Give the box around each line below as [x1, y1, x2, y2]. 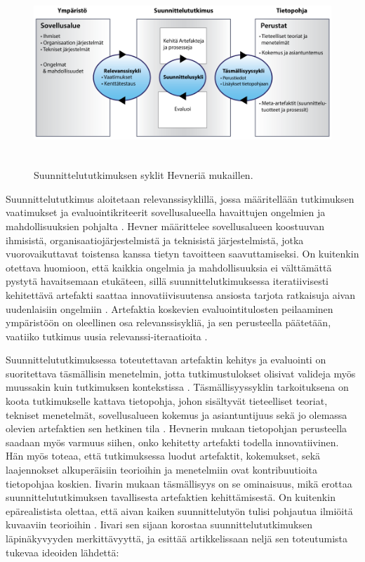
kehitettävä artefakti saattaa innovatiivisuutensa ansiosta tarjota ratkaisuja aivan [6, 287, 356, 302]
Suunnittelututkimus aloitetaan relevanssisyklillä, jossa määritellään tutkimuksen [6, 191, 354, 206]
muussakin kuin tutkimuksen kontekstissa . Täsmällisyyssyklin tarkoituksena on [6, 380, 349, 394]
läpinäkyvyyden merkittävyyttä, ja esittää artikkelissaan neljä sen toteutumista [6, 531, 348, 545]
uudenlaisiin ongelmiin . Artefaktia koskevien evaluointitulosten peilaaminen [6, 301, 333, 316]
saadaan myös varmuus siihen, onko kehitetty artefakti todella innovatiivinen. [6, 434, 339, 449]
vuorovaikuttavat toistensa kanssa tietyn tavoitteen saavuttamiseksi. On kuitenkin [6, 246, 359, 261]
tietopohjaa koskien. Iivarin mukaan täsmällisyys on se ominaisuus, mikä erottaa [6, 476, 352, 490]
